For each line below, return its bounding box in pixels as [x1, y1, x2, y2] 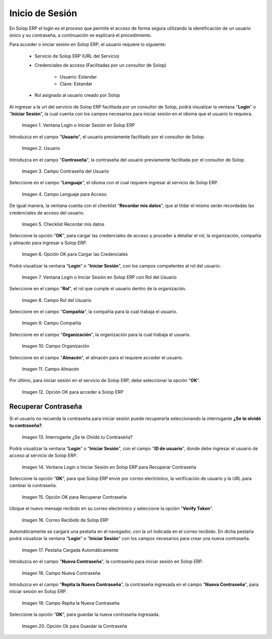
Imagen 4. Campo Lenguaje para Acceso [22, 191, 107, 197]
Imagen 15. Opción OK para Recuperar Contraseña [22, 494, 127, 500]
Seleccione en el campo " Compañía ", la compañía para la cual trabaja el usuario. [9, 308, 178, 315]
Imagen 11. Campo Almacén [22, 366, 80, 372]
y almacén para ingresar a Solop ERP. [9, 240, 88, 246]
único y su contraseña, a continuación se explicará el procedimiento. [9, 32, 152, 38]
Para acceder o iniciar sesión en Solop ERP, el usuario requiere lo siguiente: [9, 41, 166, 47]
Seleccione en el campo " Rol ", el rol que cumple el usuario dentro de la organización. [9, 286, 186, 292]
